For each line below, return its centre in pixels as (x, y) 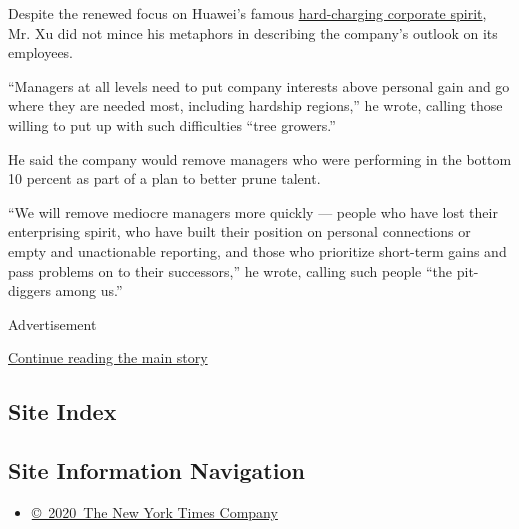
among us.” (89, 290)
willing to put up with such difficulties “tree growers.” (172, 124)
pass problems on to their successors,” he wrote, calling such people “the (230, 270)
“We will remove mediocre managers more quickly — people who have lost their (253, 211)
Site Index (62, 411)
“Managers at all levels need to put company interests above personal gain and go (259, 85)
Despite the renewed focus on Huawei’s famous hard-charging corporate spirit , (247, 13)
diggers (29, 290)
